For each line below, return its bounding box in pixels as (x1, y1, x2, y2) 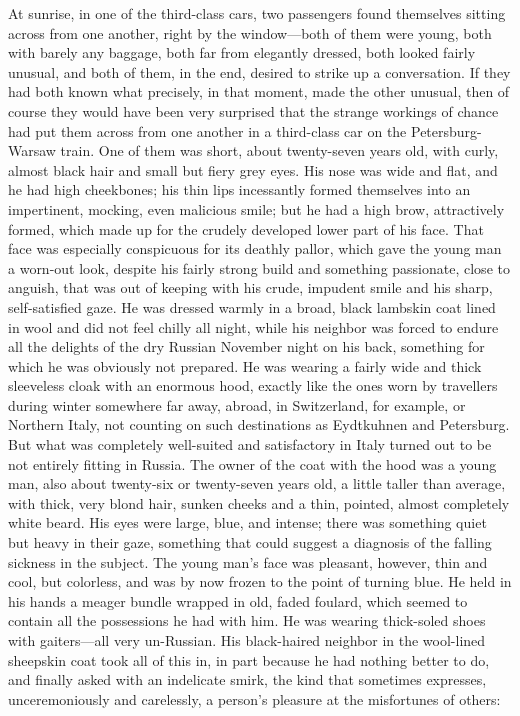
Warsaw (8, 140, 56, 161)
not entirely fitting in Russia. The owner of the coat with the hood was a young (8, 453, 497, 474)
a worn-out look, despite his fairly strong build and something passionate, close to (8, 257, 510, 278)
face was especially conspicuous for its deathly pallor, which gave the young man (8, 238, 502, 259)
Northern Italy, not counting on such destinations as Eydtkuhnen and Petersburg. (8, 414, 510, 435)
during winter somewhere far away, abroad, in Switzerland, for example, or (8, 394, 466, 415)
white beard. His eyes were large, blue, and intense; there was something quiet (8, 512, 487, 533)
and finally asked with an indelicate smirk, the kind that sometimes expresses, (8, 669, 487, 690)
